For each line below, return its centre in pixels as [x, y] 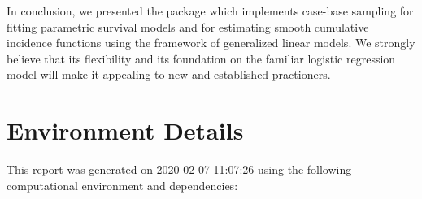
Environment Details [125, 130]
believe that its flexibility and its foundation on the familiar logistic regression [201, 58]
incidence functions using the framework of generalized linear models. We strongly [211, 43]
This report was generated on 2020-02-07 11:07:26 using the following [179, 169]
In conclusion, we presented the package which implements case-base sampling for [210, 11]
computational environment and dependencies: [122, 185]
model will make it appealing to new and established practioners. [169, 74]
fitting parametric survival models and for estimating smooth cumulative [188, 26]
